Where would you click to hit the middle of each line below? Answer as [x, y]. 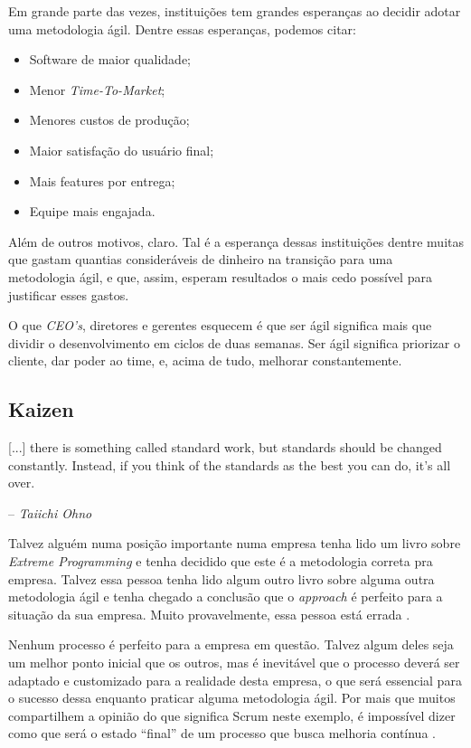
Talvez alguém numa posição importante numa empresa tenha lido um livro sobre [235, 543]
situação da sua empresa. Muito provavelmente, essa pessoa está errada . [209, 614]
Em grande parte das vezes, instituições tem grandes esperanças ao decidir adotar [235, 11]
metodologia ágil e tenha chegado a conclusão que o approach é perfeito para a [226, 597]
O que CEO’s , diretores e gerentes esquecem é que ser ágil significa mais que [220, 325]
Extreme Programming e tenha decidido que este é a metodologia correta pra [221, 561]
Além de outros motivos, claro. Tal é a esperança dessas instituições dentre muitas [236, 241]
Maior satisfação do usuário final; [122, 150]
